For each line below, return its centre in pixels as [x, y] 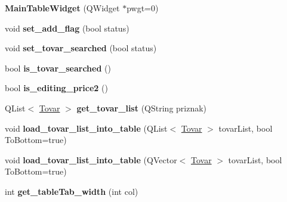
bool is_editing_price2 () [56, 88]
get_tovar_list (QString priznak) [142, 108]
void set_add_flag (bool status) [67, 28]
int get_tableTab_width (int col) [72, 191]
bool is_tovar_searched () [58, 68]
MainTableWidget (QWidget [62, 8]
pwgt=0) [143, 8]
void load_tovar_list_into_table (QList [86, 128]
